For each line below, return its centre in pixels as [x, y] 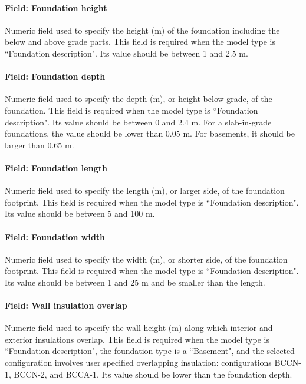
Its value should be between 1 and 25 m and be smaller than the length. [135, 282]
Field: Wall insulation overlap [66, 305]
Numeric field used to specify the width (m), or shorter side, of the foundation [146, 259]
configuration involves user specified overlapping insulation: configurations [138, 363]
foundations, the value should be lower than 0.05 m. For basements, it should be [150, 133]
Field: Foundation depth [55, 76]
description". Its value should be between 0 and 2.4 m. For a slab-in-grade [138, 122]
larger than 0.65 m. [40, 145]
